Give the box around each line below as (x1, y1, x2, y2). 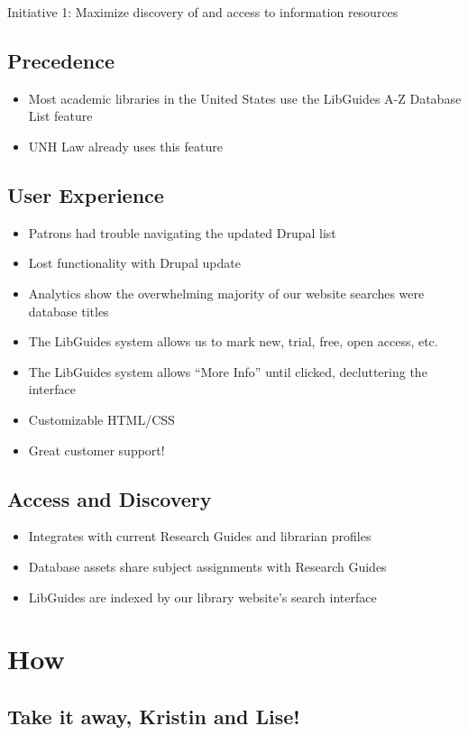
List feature (28, 106, 93, 125)
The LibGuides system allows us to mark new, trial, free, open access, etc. (28, 332, 438, 351)
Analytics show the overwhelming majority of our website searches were (28, 283, 425, 302)
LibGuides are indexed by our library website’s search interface (28, 587, 377, 606)
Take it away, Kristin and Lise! (7, 702, 300, 730)
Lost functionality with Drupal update (28, 253, 241, 272)
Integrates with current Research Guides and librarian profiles (28, 527, 372, 546)
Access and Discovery (7, 484, 212, 512)
